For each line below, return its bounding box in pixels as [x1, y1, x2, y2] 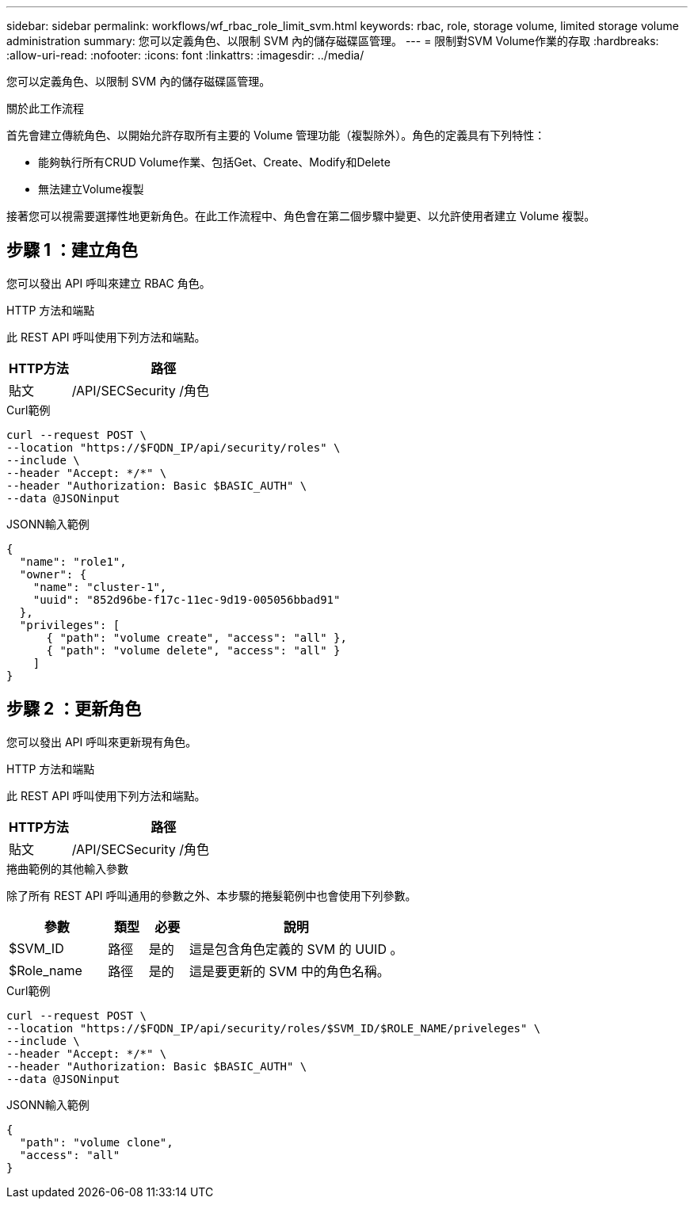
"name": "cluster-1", [32, 580, 167, 593]
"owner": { [19, 567, 87, 581]
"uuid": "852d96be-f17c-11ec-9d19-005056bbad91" [32, 593, 341, 606]
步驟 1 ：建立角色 [6, 240, 138, 261]
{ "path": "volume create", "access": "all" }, [46, 631, 347, 644]
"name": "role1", [19, 555, 127, 568]
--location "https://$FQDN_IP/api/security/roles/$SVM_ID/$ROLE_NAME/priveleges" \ [6, 1021, 541, 1035]
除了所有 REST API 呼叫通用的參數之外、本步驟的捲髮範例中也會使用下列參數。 [6, 888, 417, 902]
